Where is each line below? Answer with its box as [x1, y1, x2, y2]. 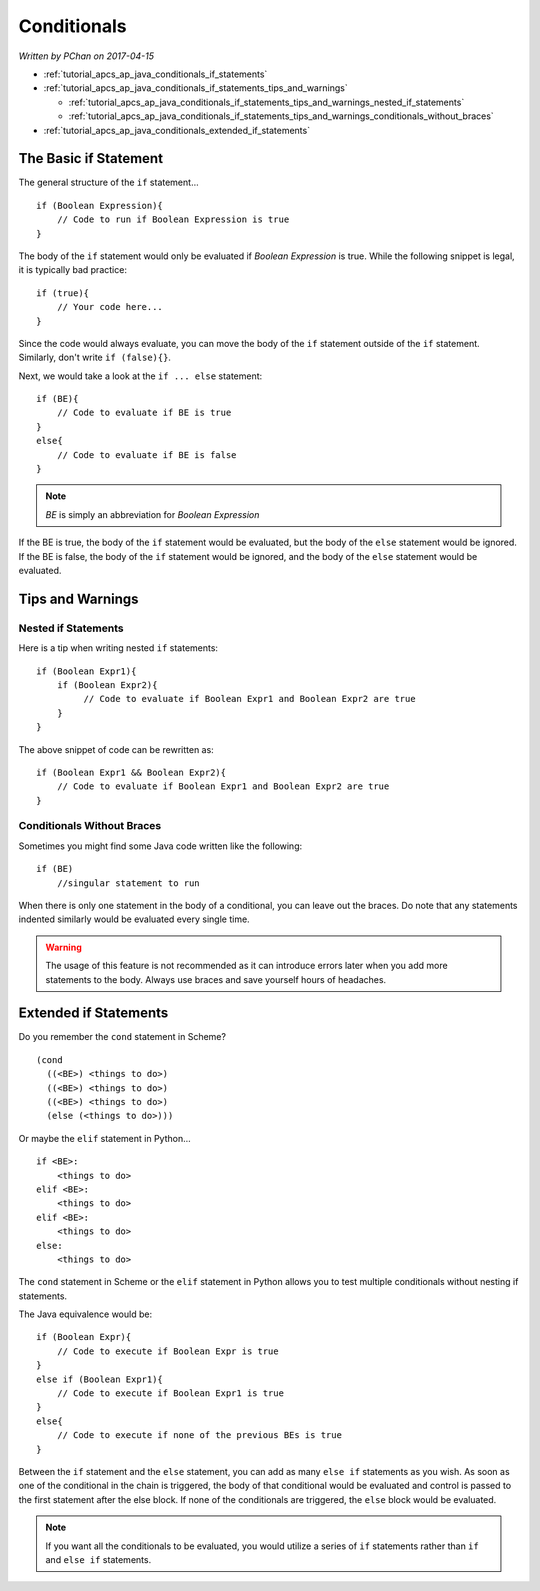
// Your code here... [56, 301, 164, 313]
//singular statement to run [56, 877, 200, 889]
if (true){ [36, 287, 90, 299]
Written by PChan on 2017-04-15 [18, 50, 155, 62]
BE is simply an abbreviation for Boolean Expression [45, 508, 260, 520]
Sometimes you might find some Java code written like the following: [18, 840, 303, 852]
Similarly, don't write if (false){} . [18, 351, 172, 364]
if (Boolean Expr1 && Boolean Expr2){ [36, 766, 227, 778]
